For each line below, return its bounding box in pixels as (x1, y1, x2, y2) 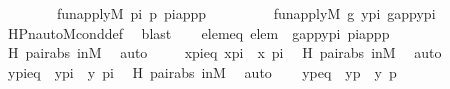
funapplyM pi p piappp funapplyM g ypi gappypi (56, 3, 436, 23)
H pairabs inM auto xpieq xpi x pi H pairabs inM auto (7, 42, 442, 63)
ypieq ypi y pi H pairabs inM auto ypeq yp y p (7, 61, 397, 82)
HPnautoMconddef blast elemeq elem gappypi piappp (7, 22, 390, 43)
